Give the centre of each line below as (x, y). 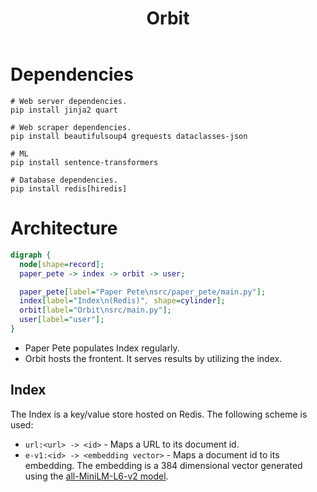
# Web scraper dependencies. (71, 127)
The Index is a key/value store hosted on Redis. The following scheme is (159, 414)
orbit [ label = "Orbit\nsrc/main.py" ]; (95, 310)
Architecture (64, 228)
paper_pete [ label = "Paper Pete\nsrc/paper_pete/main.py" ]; (143, 292)
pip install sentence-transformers (84, 162)
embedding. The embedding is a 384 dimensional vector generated (163, 465)
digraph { (31, 255)
